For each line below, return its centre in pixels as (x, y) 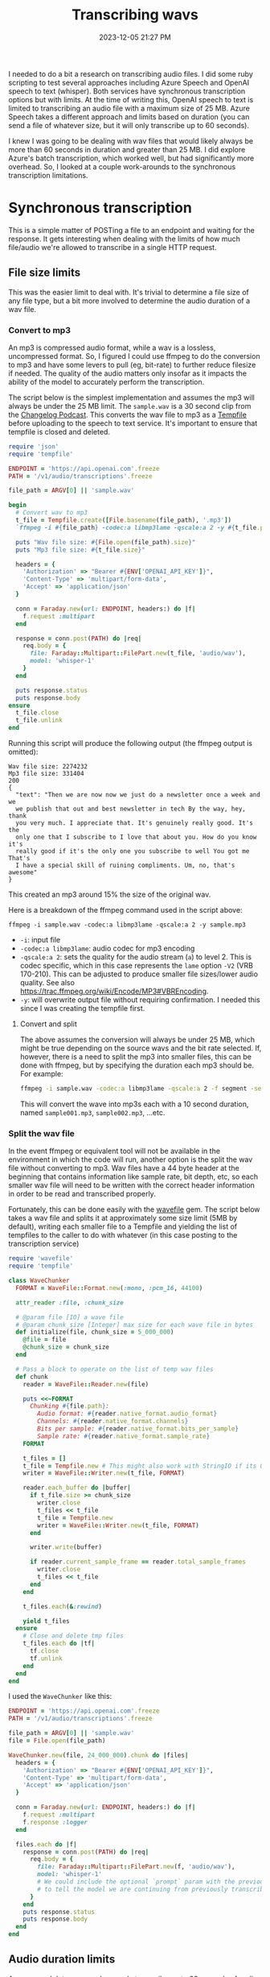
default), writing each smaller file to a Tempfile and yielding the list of (123, 1226)
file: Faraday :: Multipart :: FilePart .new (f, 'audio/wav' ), (136, 1867)
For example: (41, 1074)
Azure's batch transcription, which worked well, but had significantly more (131, 158)
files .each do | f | (47, 1844)
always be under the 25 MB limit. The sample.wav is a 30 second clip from (130, 406)
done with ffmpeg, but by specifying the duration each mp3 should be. (137, 1065)
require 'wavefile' (41, 1259)
